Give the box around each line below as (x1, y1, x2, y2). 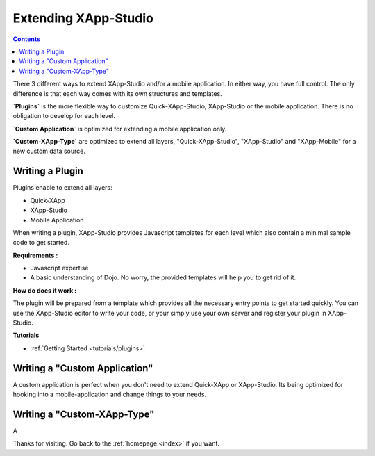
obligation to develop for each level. (12, 112, 116, 120)
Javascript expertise (30, 264, 89, 272)
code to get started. (12, 238, 69, 247)
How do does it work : (12, 286, 77, 295)
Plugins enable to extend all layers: (12, 184, 112, 192)
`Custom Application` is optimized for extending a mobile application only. (12, 124, 227, 133)
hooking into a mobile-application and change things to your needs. (12, 390, 207, 399)
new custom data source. (12, 147, 86, 156)
